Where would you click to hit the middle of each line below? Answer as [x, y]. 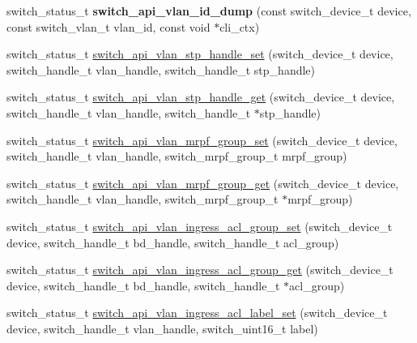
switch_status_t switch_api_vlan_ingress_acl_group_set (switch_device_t [200, 226]
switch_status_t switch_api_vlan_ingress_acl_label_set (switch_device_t [197, 313]
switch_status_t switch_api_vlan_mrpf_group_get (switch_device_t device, [203, 183]
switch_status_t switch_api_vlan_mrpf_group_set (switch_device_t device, [202, 140]
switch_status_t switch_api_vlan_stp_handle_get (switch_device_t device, [201, 97]
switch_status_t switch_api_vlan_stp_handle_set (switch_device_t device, [200, 54]
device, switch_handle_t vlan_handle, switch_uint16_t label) [162, 328]
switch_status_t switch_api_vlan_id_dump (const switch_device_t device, [209, 11]
